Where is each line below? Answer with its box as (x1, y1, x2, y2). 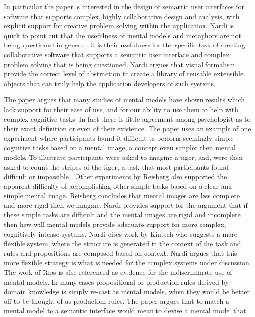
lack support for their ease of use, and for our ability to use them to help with (4, 104, 239, 114)
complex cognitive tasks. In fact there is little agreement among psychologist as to (4, 113, 251, 124)
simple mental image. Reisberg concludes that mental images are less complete (4, 190, 240, 201)
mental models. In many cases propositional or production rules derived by (4, 276, 229, 287)
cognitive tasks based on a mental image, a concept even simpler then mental (4, 142, 236, 153)
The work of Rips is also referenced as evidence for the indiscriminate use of (4, 267, 232, 277)
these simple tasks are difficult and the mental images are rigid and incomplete (4, 209, 241, 220)
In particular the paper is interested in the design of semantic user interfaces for (4, 1, 244, 11)
